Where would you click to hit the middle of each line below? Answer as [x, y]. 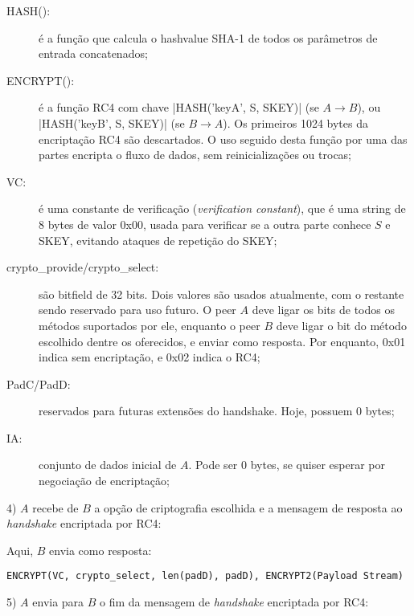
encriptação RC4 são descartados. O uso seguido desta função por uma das [223, 139]
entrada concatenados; [93, 53]
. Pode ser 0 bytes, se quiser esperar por [287, 465]
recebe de [55, 507]
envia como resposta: [100, 550]
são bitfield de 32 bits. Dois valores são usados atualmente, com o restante [221, 294]
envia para [58, 602]
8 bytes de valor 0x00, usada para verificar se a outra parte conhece [205, 224]
